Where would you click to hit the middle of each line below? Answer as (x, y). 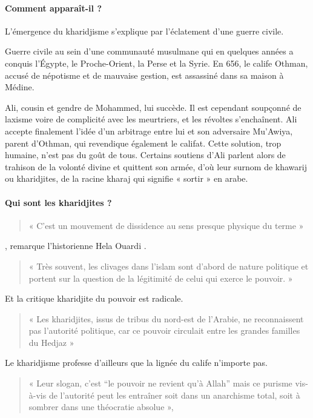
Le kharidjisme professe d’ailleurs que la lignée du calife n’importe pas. (136, 363)
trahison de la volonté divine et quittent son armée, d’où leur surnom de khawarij (156, 166)
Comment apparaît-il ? (53, 8)
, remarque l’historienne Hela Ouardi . (76, 246)
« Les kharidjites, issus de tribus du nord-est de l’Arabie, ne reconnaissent (166, 318)
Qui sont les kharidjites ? (58, 202)
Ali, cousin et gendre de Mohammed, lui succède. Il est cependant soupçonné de (153, 107)
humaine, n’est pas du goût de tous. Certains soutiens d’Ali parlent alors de (145, 155)
